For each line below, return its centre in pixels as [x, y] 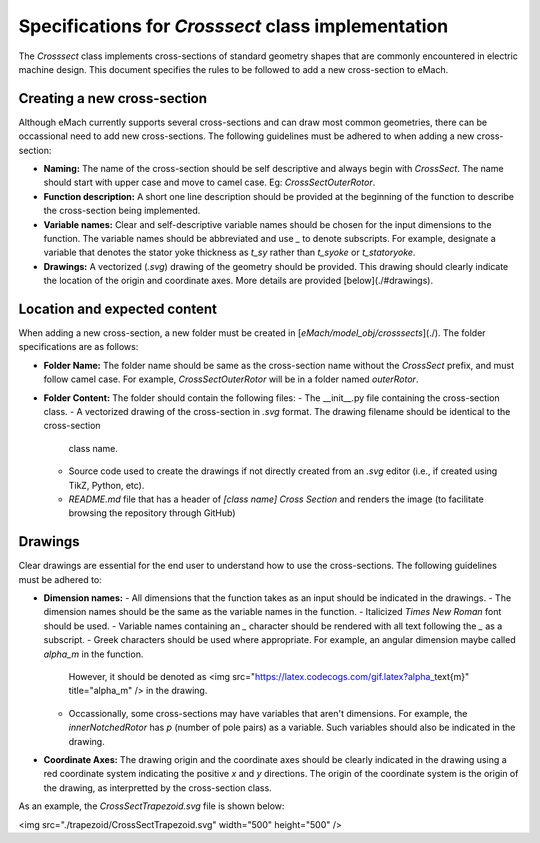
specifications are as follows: [78, 347]
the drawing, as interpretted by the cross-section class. [157, 787]
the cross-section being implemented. [122, 211]
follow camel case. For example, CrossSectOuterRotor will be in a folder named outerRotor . [231, 379]
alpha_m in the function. [93, 654]
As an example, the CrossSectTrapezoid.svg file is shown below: [151, 806]
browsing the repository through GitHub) [152, 513]
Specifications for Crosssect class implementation [233, 26]
